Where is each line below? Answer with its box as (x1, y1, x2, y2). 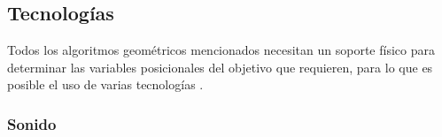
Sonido (7, 112, 57, 134)
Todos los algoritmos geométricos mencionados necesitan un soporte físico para (7, 41, 435, 59)
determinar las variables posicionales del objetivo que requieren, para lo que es (7, 57, 433, 76)
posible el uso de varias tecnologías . (7, 75, 204, 94)
